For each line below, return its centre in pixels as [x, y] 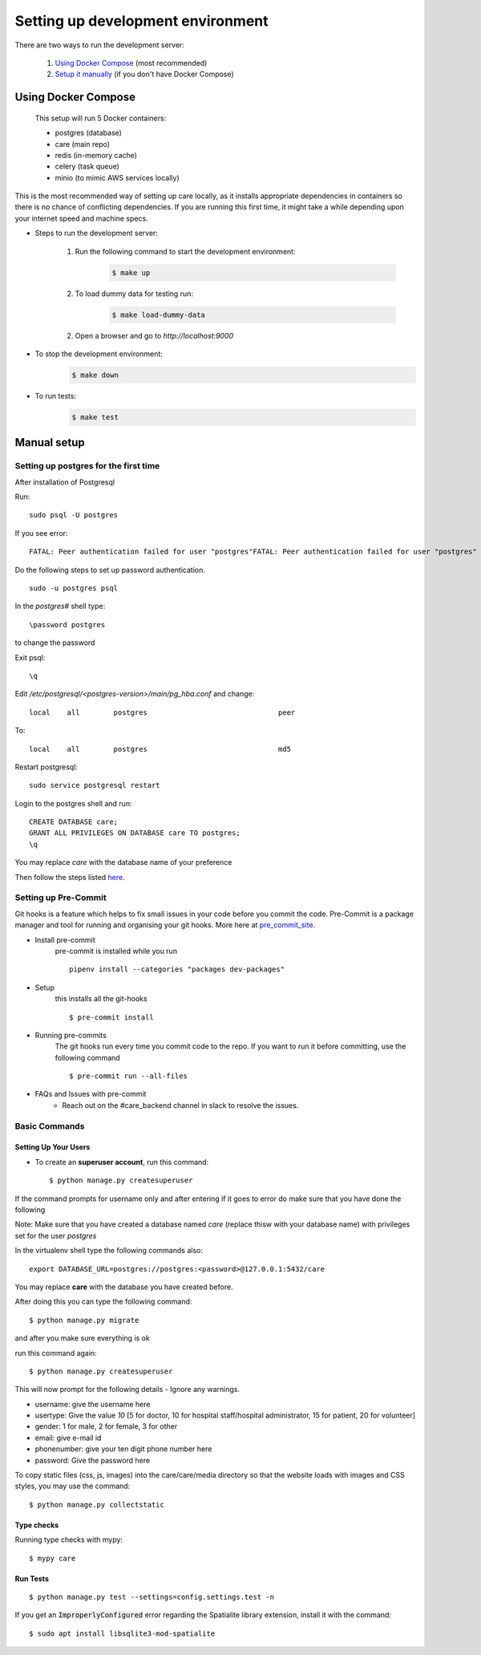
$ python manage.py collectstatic [97, 1505]
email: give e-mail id [68, 1438]
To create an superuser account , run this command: [122, 1162]
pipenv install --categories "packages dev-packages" [177, 969]
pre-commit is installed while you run [116, 951]
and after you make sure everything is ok [82, 1338]
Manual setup [50, 442]
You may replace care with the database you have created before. [124, 1287]
